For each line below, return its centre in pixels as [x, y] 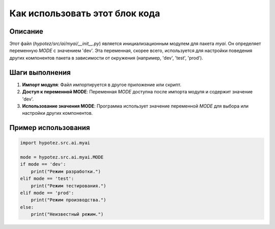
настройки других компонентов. [58, 113]
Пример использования [50, 128]
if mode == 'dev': [43, 164]
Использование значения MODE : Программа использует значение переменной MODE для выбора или [135, 106]
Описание [26, 31]
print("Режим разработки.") [66, 171]
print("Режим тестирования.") [68, 186]
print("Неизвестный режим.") [67, 214]
